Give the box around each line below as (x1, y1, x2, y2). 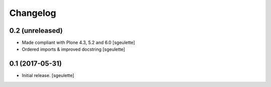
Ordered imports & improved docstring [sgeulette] (22, 46, 125, 52)
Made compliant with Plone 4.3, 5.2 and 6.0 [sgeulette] (22, 40, 135, 46)
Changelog (9, 7, 56, 18)
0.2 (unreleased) (9, 26, 63, 35)
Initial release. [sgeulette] (22, 73, 75, 79)
